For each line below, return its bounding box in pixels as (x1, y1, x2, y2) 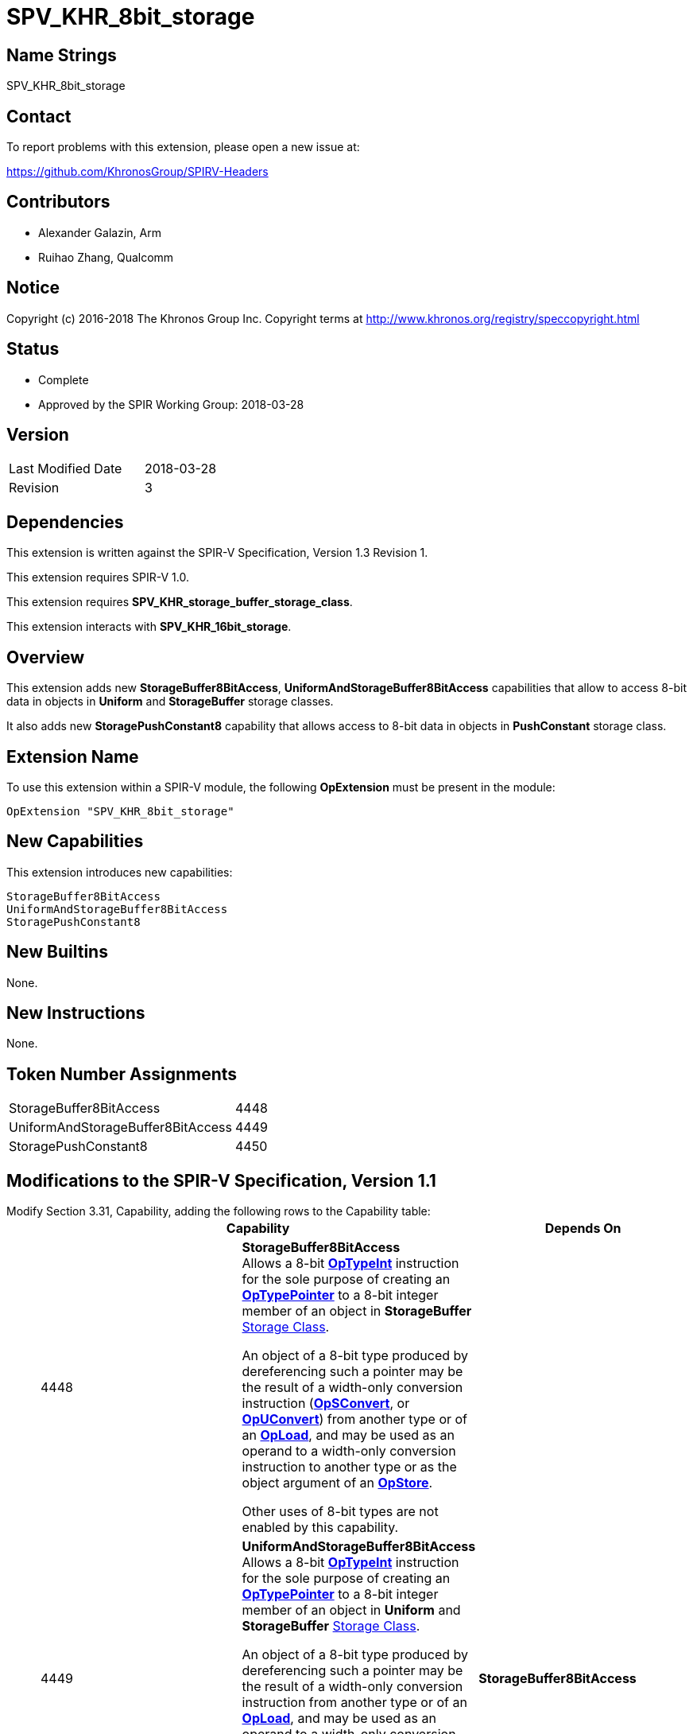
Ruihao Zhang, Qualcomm (38, 250, 174, 264)
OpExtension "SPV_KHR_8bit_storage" (6, 804, 234, 818)
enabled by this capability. (242, 1519, 399, 1536)
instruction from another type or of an (242, 1694, 467, 1711)
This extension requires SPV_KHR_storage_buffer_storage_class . (6, 595, 353, 609)
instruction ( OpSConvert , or (242, 1395, 410, 1412)
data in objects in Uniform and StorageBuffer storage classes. (6, 694, 334, 709)
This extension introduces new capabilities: (6, 865, 233, 879)
